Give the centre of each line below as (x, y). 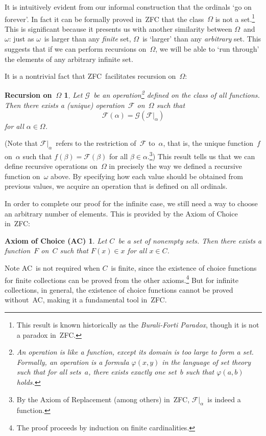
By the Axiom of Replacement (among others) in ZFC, (103, 399)
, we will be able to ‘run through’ (207, 49)
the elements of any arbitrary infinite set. (69, 59)
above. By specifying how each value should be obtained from (147, 176)
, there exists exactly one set (132, 372)
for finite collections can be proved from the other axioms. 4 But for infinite (122, 279)
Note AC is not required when (52, 268)
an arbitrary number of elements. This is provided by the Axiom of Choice (121, 213)
